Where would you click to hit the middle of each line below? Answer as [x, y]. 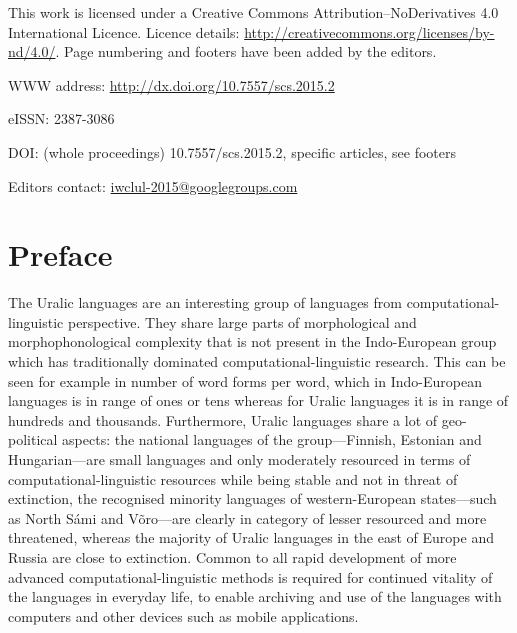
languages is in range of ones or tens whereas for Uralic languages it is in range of [258, 400]
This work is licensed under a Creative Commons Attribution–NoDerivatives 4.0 [253, 12]
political [33, 439]
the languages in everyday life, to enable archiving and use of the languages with [255, 596]
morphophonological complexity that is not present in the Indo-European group [252, 341]
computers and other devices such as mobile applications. [183, 615]
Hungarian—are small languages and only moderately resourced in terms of [239, 459]
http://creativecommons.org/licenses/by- [369, 31]
